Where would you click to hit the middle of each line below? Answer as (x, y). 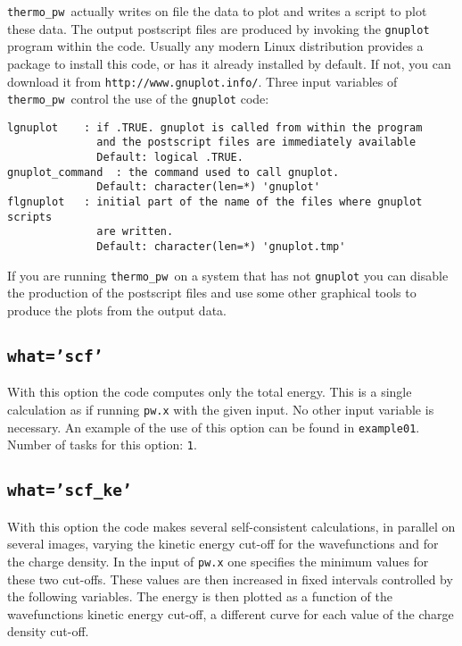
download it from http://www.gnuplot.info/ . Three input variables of (202, 81)
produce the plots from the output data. (117, 310)
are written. (135, 232)
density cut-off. (48, 631)
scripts (30, 217)
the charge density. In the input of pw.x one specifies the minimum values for (218, 561)
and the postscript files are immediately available (256, 143)
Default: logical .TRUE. (170, 158)
